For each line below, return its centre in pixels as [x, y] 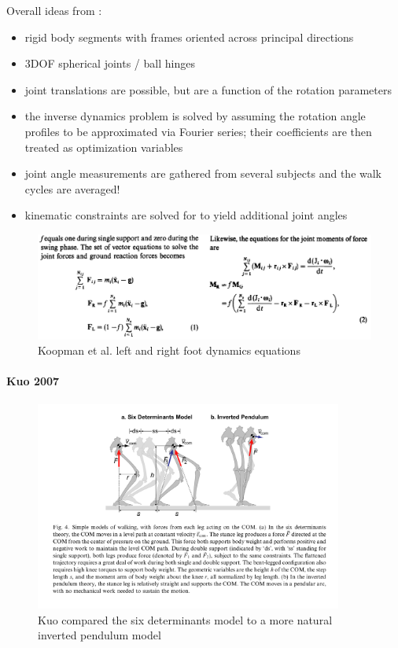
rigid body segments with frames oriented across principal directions [189, 37]
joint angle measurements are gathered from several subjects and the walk [203, 173]
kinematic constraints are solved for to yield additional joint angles [186, 215]
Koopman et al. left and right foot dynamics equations [169, 350]
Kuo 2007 [33, 381]
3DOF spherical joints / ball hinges [110, 63]
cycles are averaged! [72, 188]
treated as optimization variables [104, 147]
